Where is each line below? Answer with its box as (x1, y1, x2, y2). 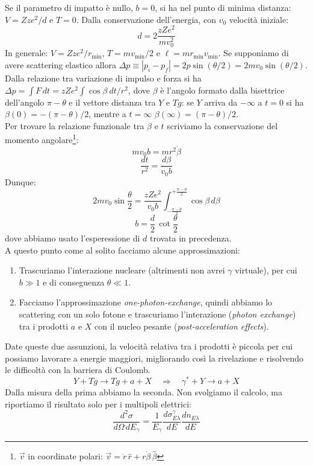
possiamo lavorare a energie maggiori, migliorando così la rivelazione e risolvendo (5, 351, 304, 364)
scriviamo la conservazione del (167, 119, 278, 132)
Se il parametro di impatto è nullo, (5, 1, 133, 13)
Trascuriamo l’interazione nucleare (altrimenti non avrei (19, 264, 225, 276)
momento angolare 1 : (5, 132, 79, 146)
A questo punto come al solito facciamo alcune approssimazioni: (5, 243, 240, 256)
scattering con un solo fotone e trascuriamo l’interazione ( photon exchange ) (19, 307, 296, 320)
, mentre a (88, 107, 126, 120)
